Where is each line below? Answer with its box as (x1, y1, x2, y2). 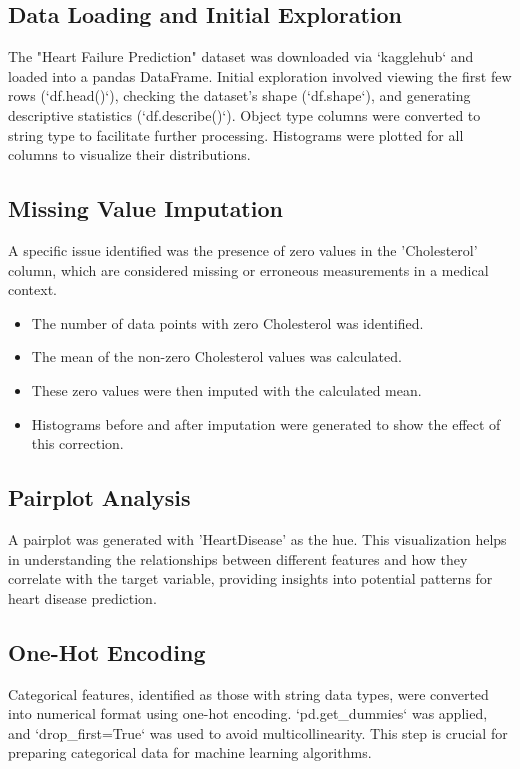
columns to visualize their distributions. (8, 144, 251, 165)
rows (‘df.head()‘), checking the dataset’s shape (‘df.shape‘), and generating (8, 85, 471, 106)
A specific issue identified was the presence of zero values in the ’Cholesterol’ (8, 239, 478, 260)
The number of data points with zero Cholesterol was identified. (31, 312, 424, 333)
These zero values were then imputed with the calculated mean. (31, 379, 422, 400)
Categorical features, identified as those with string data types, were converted (8, 683, 489, 704)
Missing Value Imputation (8, 193, 283, 224)
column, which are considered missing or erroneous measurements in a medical (8, 259, 489, 280)
